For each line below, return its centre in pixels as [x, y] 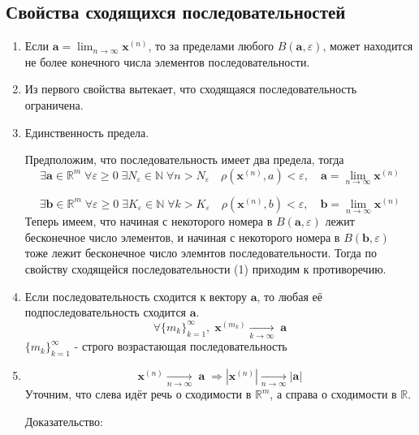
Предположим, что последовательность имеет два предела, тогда [184, 159]
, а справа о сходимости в [333, 394]
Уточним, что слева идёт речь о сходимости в [138, 394]
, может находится [368, 46]
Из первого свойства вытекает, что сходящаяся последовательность [191, 89]
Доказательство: [64, 421]
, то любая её [289, 296]
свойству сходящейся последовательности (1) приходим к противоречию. [205, 268]
